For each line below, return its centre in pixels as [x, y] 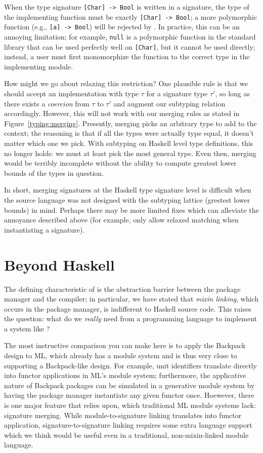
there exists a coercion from [47, 103]
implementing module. [39, 66]
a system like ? [27, 328]
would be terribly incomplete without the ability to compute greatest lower [120, 163]
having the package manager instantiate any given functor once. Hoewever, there [129, 395]
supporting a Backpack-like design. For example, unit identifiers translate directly [130, 365]
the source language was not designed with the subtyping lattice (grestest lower [127, 200]
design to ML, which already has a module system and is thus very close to [121, 355]
